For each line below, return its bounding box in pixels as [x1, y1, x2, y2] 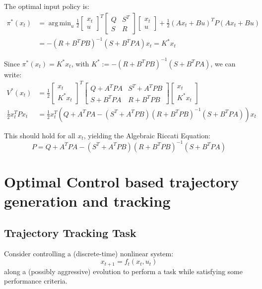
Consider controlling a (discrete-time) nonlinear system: [4, 248, 174, 258]
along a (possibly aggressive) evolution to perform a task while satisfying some [4, 266, 243, 276]
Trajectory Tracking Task [4, 225, 136, 240]
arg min [48, 19, 71, 27]
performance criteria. [4, 276, 67, 286]
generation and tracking [4, 191, 171, 211]
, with [71, 58, 89, 68]
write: [4, 69, 22, 79]
